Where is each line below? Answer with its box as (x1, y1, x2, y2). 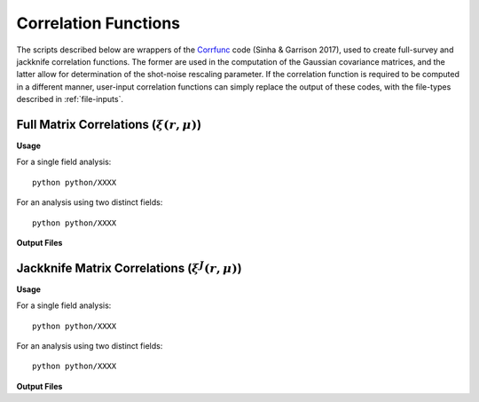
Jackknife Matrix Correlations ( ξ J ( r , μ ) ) (16, 258, 243, 275)
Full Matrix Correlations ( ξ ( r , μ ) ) (16, 116, 202, 132)
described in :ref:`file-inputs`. (16, 94, 124, 105)
